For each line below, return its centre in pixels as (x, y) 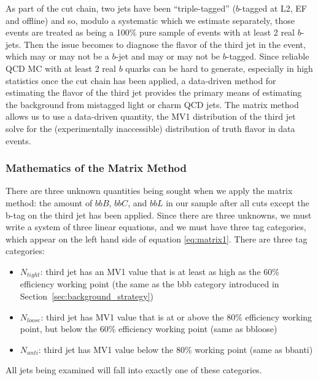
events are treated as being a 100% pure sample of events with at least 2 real (150, 32)
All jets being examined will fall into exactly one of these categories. (134, 370)
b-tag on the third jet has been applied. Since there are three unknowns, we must (159, 215)
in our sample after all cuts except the (238, 202)
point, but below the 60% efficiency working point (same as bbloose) (149, 329)
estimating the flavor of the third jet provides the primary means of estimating (154, 92)
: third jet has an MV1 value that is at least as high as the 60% (160, 271)
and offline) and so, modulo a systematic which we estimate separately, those (150, 20)
